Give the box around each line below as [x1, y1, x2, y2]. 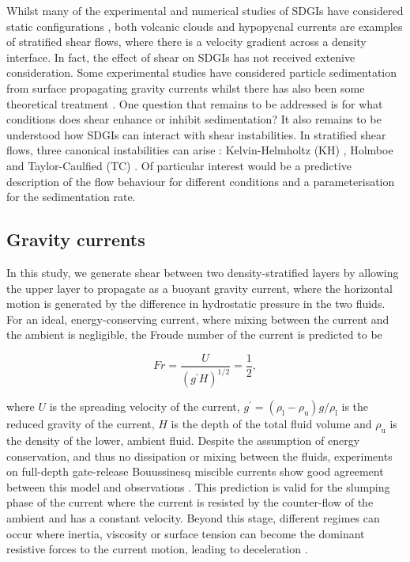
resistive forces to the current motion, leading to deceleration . [6, 541, 308, 557]
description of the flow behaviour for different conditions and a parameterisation [6, 173, 395, 189]
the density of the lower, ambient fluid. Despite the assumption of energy [6, 432, 360, 449]
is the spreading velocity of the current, [49, 398, 240, 415]
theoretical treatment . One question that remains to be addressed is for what [6, 95, 383, 112]
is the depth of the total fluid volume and [171, 416, 372, 432]
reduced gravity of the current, [6, 416, 155, 432]
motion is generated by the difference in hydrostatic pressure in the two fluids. [6, 295, 386, 312]
